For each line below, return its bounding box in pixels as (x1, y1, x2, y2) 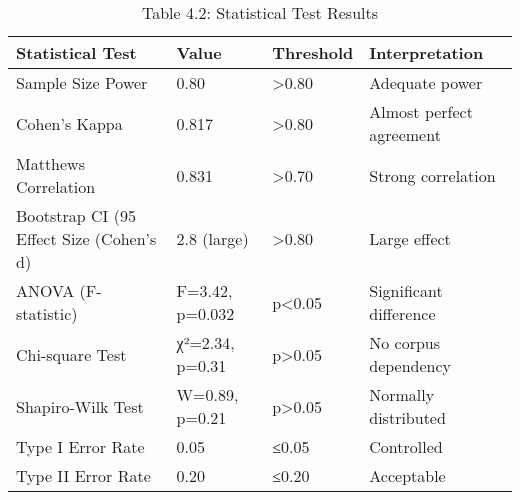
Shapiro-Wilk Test (16, 394, 144, 418)
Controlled (369, 435, 443, 458)
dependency (369, 354, 452, 377)
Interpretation (369, 41, 484, 64)
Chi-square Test (16, 342, 127, 366)
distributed (369, 406, 446, 429)
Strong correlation (369, 163, 496, 187)
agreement (369, 123, 441, 146)
